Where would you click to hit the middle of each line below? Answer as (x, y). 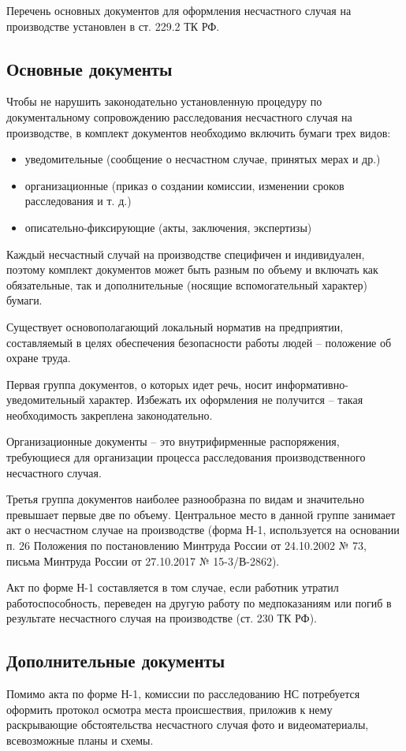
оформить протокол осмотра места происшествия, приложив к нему (169, 709)
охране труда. (39, 358)
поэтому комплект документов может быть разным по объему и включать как (192, 269)
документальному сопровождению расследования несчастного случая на (179, 116)
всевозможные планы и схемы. (80, 740)
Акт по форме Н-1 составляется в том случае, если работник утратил (173, 587)
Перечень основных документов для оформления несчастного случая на (179, 10)
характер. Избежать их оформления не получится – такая (226, 400)
